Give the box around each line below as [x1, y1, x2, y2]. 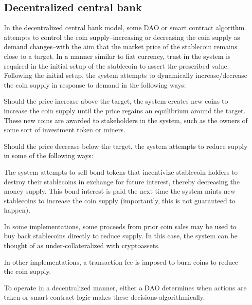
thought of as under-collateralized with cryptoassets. [4, 240, 160, 251]
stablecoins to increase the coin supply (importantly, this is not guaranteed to [4, 195, 235, 205]
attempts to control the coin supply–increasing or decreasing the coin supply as [4, 32, 240, 42]
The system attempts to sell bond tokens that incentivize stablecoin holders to [4, 166, 238, 177]
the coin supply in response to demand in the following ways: [4, 79, 186, 90]
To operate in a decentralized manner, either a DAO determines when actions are [4, 282, 247, 292]
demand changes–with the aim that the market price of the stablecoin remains [4, 41, 237, 52]
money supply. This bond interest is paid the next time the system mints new [4, 186, 235, 196]
